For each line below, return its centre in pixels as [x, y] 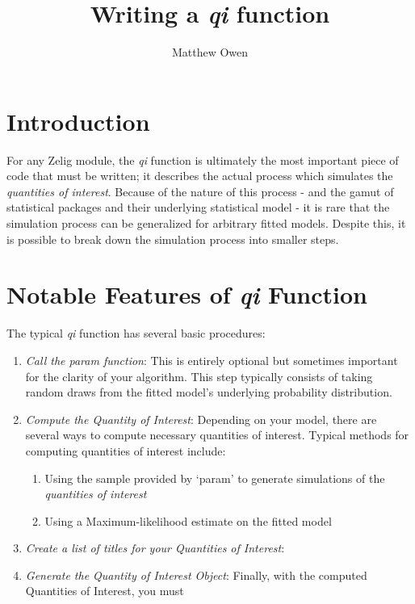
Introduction [78, 121]
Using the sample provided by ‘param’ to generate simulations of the [215, 478]
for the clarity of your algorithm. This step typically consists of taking [199, 376]
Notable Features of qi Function [187, 295]
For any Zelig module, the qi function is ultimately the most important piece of [203, 159]
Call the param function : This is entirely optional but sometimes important [212, 360]
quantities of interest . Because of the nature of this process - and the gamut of [200, 191]
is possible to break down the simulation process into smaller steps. [173, 239]
